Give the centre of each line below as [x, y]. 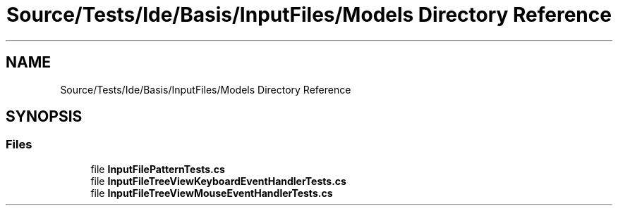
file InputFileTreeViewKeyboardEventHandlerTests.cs [218, 181]
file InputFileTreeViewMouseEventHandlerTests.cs [212, 193]
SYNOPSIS [44, 117]
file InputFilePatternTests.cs [158, 169]
